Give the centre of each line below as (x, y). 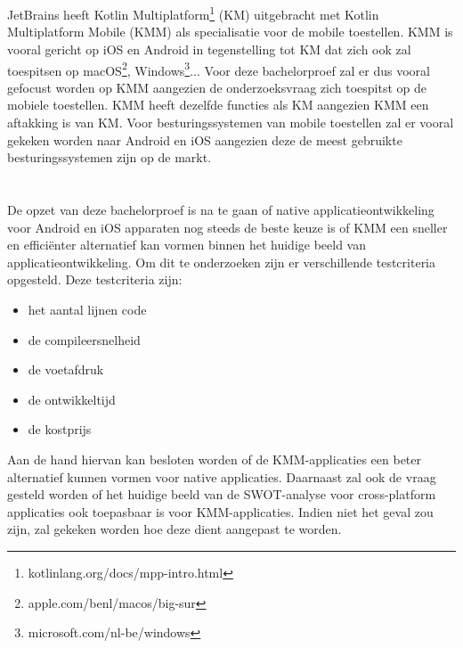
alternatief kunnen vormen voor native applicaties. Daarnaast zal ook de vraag (222, 476)
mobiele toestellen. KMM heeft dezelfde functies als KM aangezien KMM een (218, 105)
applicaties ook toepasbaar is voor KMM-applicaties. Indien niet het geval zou (220, 511)
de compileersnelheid (84, 339)
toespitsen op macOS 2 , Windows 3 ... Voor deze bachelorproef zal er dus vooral (219, 69)
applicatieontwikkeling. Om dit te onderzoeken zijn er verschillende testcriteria (222, 262)
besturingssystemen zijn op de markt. (110, 157)
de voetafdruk (66, 369)
